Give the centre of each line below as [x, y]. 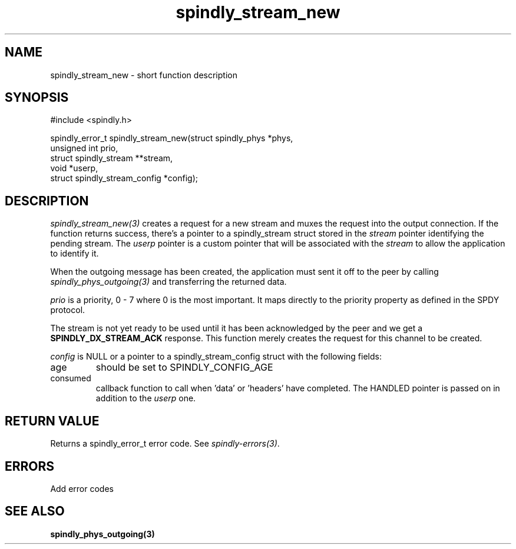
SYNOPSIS [37, 98]
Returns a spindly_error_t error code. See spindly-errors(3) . [165, 444]
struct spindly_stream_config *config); [124, 178]
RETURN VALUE [52, 421]
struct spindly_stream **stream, [112, 158]
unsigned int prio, [84, 148]
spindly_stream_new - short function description [144, 75]
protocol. [68, 310]
